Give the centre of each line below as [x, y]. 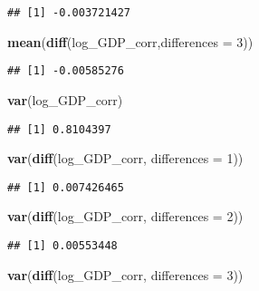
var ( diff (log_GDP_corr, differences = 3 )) [125, 274]
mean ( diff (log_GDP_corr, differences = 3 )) [130, 41]
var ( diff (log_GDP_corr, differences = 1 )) [125, 158]
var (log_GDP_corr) [65, 99]
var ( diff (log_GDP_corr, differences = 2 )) [125, 216]
